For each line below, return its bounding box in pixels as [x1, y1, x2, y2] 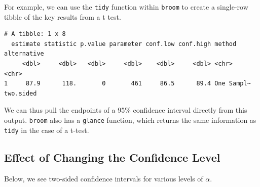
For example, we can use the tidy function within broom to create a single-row [4, 2, 248, 12]
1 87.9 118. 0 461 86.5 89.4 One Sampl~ [4, 80, 251, 87]
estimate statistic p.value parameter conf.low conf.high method [11, 40, 237, 48]
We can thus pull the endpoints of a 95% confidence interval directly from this [4, 105, 247, 115]
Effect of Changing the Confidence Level [4, 149, 220, 165]
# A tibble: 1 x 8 [4, 30, 66, 38]
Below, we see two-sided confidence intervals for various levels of [4, 173, 203, 183]
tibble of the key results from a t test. [4, 11, 121, 22]
